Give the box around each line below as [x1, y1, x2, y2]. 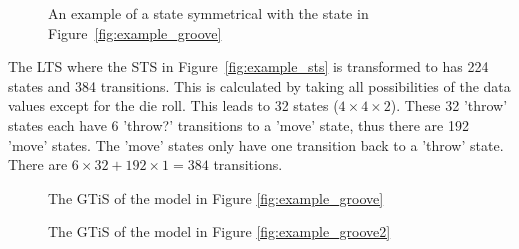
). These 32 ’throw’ [390, 95, 508, 116]
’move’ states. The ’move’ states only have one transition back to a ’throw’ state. [8, 134, 504, 155]
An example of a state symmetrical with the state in [48, 3, 369, 23]
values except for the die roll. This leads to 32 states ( [8, 95, 339, 116]
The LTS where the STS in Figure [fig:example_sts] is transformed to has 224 [8, 56, 489, 77]
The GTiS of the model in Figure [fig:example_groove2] [48, 221, 391, 242]
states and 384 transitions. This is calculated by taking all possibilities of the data [8, 75, 511, 96]
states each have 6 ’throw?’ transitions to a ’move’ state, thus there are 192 [8, 114, 469, 135]
